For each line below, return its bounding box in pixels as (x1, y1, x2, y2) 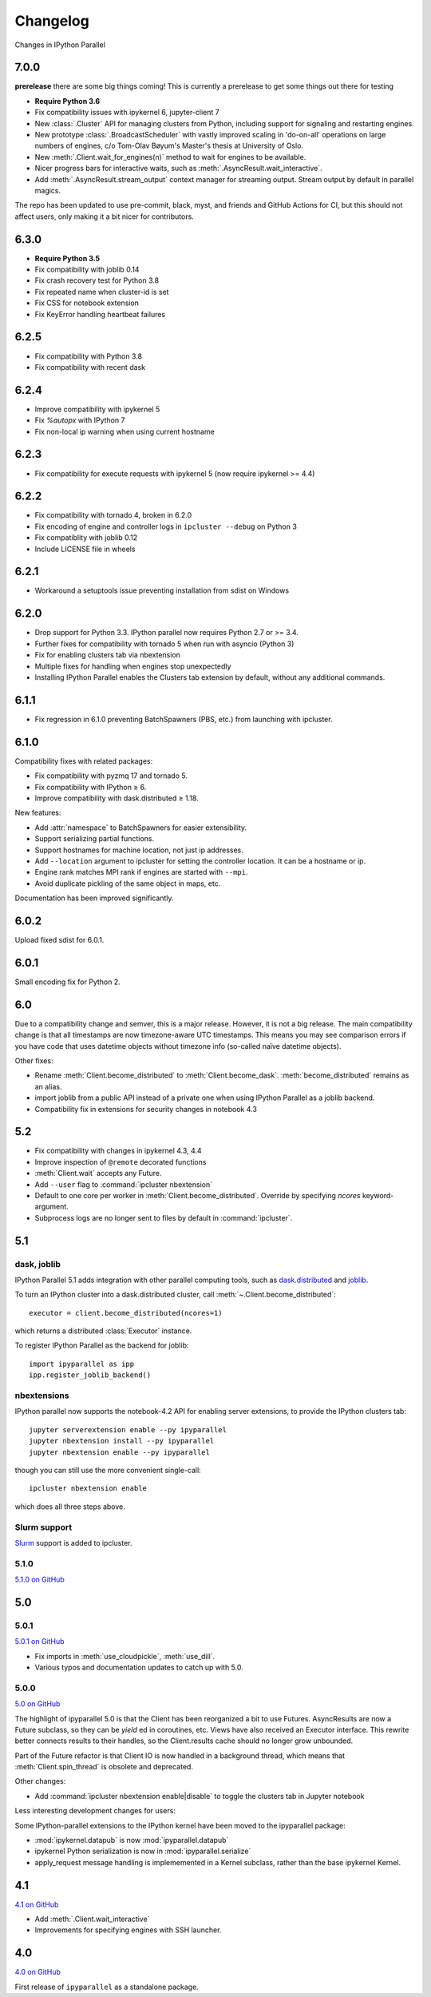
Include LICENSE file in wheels (34, 544, 136, 554)
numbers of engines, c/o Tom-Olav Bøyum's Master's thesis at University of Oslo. (34, 141, 303, 151)
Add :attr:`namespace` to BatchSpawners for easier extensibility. (34, 823, 247, 832)
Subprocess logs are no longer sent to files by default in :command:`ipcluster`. (34, 1213, 293, 1222)
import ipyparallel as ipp (29, 1359, 135, 1368)
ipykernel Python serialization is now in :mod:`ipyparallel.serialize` (34, 1846, 251, 1856)
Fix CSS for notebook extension (34, 298, 140, 308)
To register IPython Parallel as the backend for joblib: (14, 1340, 189, 1350)
